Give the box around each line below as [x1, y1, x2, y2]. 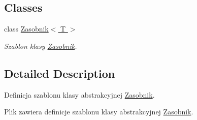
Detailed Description [4, 65, 115, 81]
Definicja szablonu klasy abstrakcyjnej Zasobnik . [4, 89, 155, 100]
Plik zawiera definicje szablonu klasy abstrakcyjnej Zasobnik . [4, 106, 193, 117]
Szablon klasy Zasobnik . [4, 40, 77, 51]
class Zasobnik [4, 23, 49, 34]
